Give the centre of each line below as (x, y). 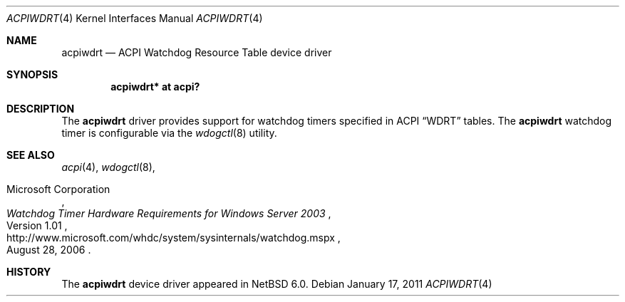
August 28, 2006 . (49, 250)
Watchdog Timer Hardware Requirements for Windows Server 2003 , (169, 213)
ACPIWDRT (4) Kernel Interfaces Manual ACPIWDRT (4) (135, 18)
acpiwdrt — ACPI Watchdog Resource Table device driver (197, 52)
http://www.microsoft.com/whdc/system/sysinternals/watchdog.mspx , (174, 238)
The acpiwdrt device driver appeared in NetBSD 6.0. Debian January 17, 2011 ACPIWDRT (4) (277, 284)
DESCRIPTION (41, 109)
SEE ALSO (31, 155)
